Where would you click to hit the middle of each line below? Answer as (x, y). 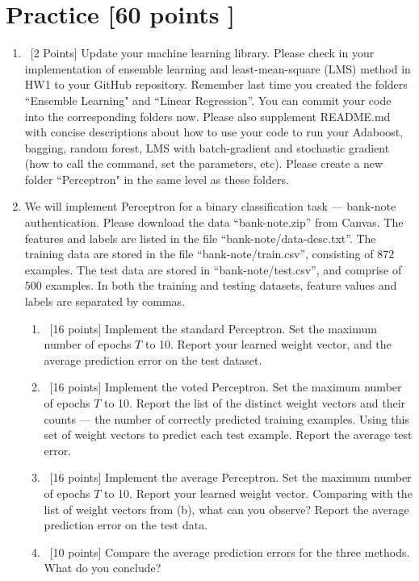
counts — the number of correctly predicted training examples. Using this (226, 418)
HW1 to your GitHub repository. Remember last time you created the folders (216, 84)
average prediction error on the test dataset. (153, 359)
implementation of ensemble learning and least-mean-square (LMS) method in (218, 68)
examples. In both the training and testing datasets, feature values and (221, 285)
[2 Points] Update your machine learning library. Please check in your (202, 53)
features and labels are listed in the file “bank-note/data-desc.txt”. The (200, 238)
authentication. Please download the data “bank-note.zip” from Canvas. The (214, 222)
